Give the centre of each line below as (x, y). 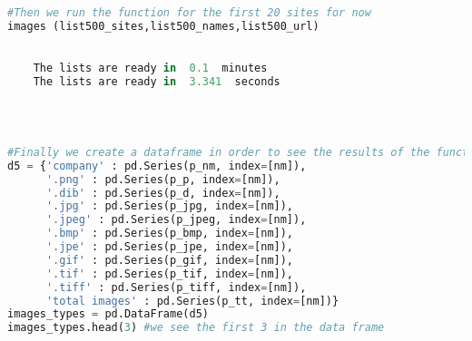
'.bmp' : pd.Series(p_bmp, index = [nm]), (170, 234)
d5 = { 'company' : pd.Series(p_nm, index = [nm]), (157, 166)
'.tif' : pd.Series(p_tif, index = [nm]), (170, 273)
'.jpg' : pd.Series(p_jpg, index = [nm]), (170, 206)
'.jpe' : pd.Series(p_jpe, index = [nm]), (170, 247)
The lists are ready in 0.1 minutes (150, 68)
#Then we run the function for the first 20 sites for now (189, 12)
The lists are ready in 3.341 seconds (157, 82)
